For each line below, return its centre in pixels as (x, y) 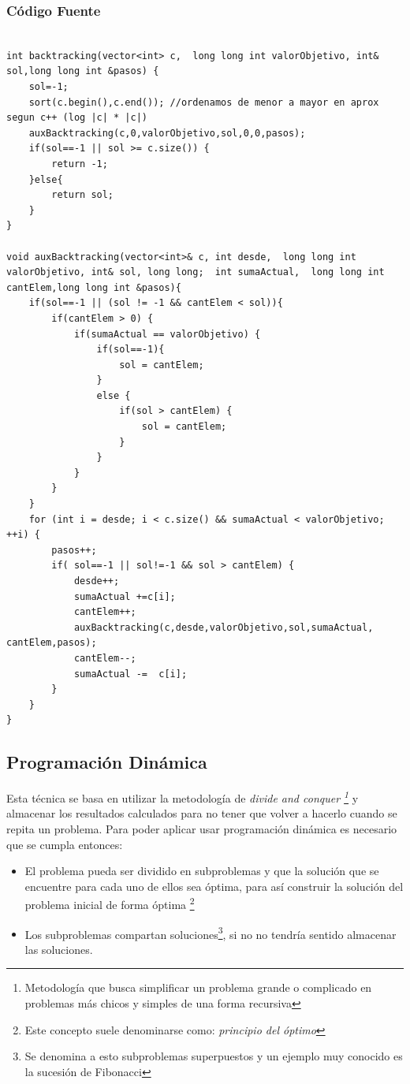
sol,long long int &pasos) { (83, 71)
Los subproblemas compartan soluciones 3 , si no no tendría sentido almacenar (211, 933)
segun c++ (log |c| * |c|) (77, 118)
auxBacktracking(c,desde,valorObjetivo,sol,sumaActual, (224, 627)
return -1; (80, 164)
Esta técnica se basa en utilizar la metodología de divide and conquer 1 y (183, 797)
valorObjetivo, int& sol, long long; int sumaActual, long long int (196, 272)
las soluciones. (59, 949)
